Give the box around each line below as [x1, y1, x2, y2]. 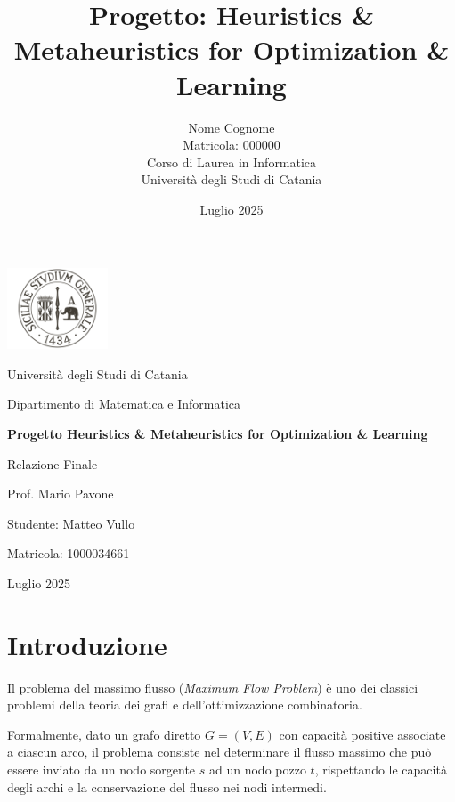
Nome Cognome [188, 117, 275, 136]
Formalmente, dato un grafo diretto [7, 725, 201, 743]
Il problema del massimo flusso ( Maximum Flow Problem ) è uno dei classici [7, 677, 418, 696]
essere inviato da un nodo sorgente [7, 760, 196, 778]
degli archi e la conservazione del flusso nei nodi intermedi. [7, 777, 327, 796]
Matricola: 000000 [183, 135, 280, 154]
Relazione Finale [7, 454, 98, 473]
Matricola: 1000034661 [7, 544, 130, 563]
